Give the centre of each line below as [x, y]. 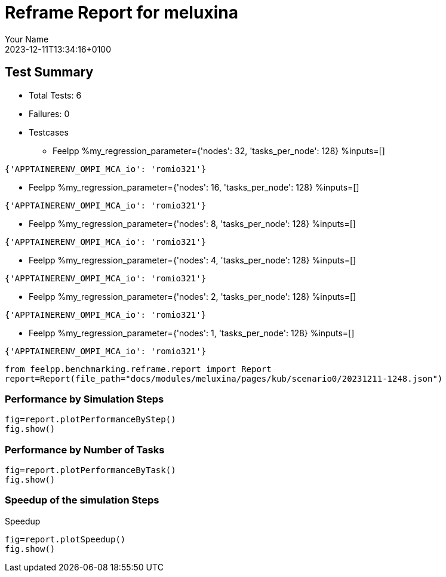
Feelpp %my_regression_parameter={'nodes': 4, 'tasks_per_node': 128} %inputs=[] [193, 260]
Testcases [49, 132]
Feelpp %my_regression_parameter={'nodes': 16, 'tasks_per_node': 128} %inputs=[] [194, 187]
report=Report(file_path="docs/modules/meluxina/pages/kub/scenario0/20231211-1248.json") [224, 378]
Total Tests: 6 [55, 95]
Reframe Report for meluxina [122, 13]
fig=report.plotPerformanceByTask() [90, 470]
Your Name [27, 39]
